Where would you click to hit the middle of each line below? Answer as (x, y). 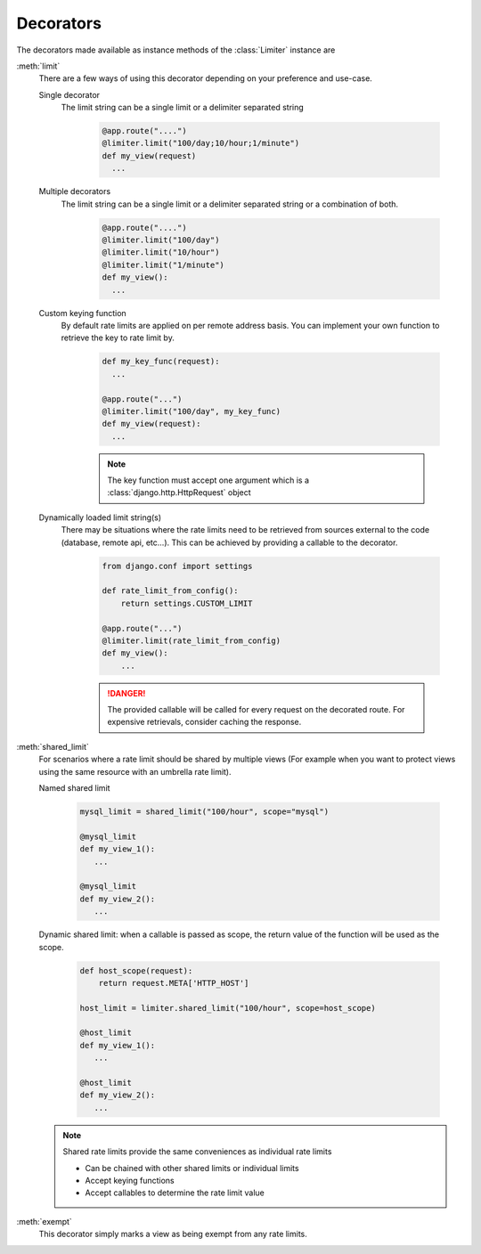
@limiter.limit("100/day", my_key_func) (191, 411)
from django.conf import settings (177, 566)
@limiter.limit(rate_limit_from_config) (191, 640)
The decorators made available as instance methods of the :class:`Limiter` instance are (176, 50)
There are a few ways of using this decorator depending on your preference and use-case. (206, 78)
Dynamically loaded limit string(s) (100, 517)
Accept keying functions (130, 1180)
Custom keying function (82, 313)
